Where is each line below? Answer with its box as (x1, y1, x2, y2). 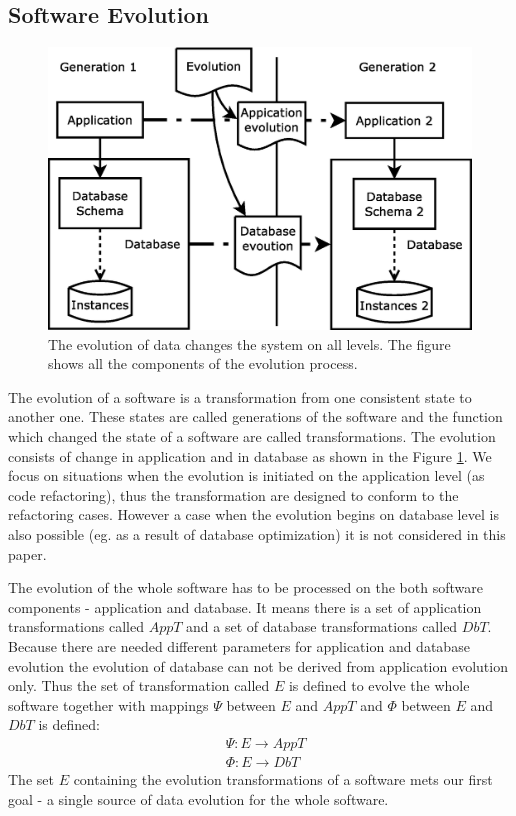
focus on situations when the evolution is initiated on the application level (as (8, 465, 485, 486)
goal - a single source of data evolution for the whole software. (8, 788, 389, 809)
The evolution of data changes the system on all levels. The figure (48, 333, 451, 354)
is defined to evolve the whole (288, 675, 470, 696)
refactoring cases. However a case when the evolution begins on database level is (8, 504, 499, 525)
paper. (8, 543, 47, 564)
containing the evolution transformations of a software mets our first (73, 768, 493, 789)
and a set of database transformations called (186, 616, 458, 637)
